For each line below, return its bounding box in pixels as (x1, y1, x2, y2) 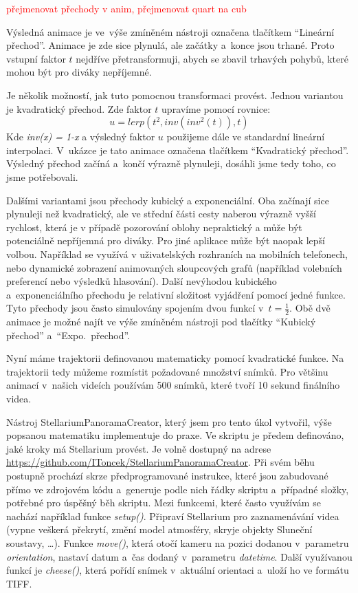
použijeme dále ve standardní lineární (166, 129, 325, 144)
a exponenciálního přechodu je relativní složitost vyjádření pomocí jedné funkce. (6, 287, 346, 301)
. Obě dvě (289, 301, 331, 315)
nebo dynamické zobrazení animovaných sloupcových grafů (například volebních (6, 260, 342, 274)
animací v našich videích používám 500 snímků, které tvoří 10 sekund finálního (6, 378, 340, 392)
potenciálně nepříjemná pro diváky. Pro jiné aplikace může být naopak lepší (6, 233, 325, 248)
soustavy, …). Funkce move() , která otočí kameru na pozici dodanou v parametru (6, 536, 349, 550)
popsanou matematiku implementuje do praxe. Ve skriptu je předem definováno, (6, 428, 344, 442)
